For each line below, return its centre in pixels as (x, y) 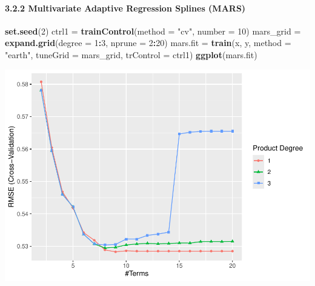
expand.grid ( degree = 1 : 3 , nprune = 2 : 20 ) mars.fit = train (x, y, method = (148, 43)
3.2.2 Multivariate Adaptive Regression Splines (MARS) (125, 8)
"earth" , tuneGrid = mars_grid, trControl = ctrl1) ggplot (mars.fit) (131, 54)
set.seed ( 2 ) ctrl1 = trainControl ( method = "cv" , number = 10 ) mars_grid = (153, 31)
